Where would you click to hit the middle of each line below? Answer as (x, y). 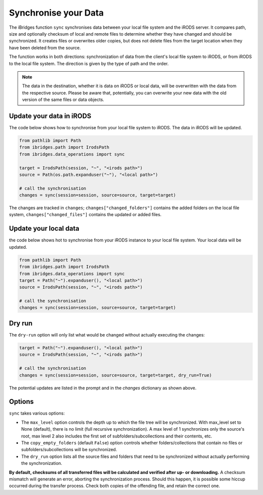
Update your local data (44, 228)
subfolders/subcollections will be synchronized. (69, 450)
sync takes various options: (37, 413)
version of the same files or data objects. (63, 99)
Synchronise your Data (56, 13)
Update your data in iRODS (50, 116)
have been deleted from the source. (45, 48)
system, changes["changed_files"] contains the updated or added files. (85, 215)
